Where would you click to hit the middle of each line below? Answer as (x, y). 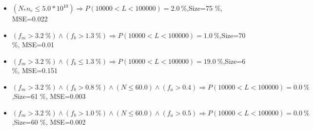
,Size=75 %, (205, 8)
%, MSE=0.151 (35, 70)
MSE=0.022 (30, 19)
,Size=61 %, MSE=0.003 (49, 96)
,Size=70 (233, 35)
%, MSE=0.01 (33, 45)
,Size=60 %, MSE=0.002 (49, 121)
